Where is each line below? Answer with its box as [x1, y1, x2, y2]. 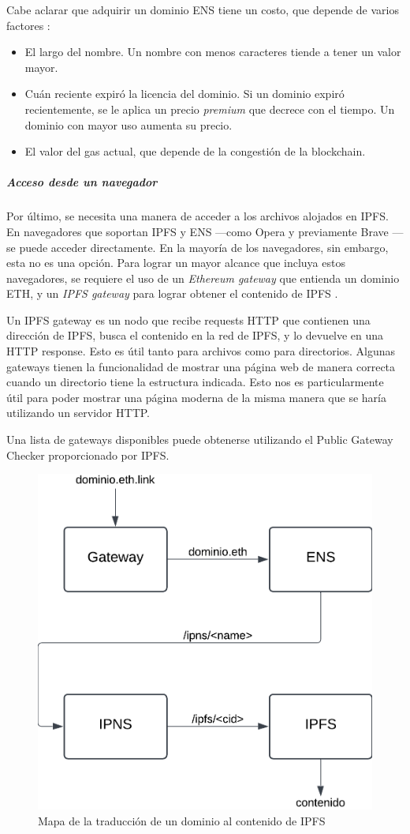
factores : [6, 17, 50, 33]
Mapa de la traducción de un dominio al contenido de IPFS [38, 812, 326, 828]
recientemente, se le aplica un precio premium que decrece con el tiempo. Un [24, 100, 395, 117]
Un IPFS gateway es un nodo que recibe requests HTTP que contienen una [6, 311, 371, 328]
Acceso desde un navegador [6, 174, 158, 190]
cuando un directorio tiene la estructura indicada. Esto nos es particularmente [6, 374, 384, 390]
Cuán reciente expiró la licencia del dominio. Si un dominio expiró [24, 85, 345, 102]
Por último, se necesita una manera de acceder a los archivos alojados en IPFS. [6, 208, 389, 224]
